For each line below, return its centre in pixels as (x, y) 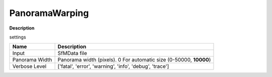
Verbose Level (29, 66)
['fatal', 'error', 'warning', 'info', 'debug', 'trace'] (113, 66)
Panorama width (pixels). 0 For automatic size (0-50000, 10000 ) (134, 60)
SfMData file (73, 53)
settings (18, 37)
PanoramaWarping (49, 13)
